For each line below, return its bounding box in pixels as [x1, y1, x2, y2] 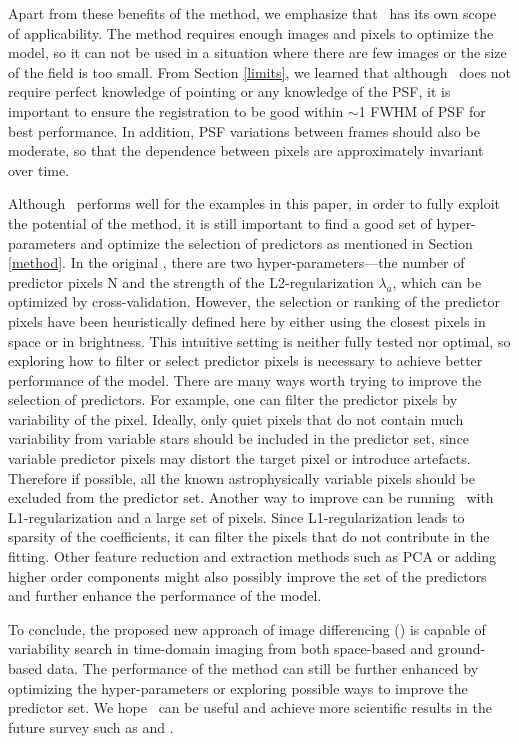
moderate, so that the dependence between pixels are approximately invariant [8, 140, 484, 161]
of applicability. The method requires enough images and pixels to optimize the [8, 22, 494, 43]
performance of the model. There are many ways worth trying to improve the [8, 369, 482, 390]
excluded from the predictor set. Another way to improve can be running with [8, 487, 494, 508]
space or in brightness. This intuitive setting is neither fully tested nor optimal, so [8, 330, 511, 351]
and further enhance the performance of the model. [8, 585, 322, 606]
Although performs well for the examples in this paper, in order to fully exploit [8, 193, 501, 214]
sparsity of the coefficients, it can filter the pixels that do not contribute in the [8, 526, 490, 547]
